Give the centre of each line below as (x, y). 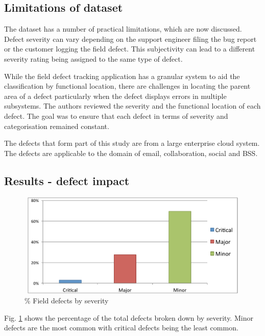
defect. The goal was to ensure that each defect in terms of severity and (116, 115)
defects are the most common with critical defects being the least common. (121, 328)
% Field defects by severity (67, 301)
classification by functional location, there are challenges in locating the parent (127, 86)
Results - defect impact (67, 180)
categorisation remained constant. (57, 126)
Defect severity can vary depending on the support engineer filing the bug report (130, 38)
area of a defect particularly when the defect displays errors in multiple (115, 96)
